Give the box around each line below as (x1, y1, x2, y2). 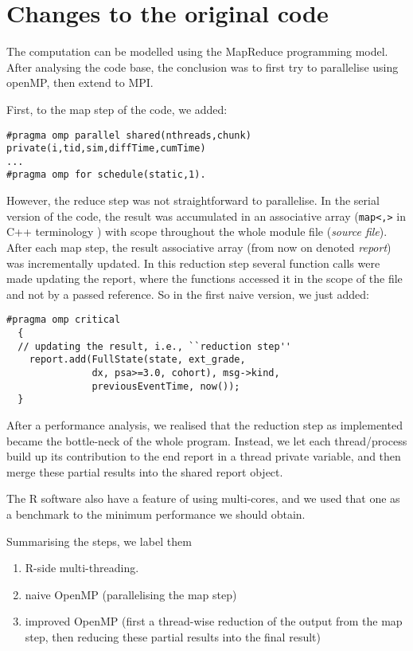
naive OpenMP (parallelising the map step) (25, 586, 237, 602)
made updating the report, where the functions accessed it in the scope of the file (6, 270, 403, 287)
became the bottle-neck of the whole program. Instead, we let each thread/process (6, 432, 407, 449)
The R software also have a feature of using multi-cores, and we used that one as (6, 490, 400, 507)
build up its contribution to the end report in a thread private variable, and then (6, 448, 401, 465)
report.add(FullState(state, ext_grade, (29, 354, 246, 366)
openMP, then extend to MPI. (6, 74, 154, 91)
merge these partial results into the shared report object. (6, 463, 283, 480)
